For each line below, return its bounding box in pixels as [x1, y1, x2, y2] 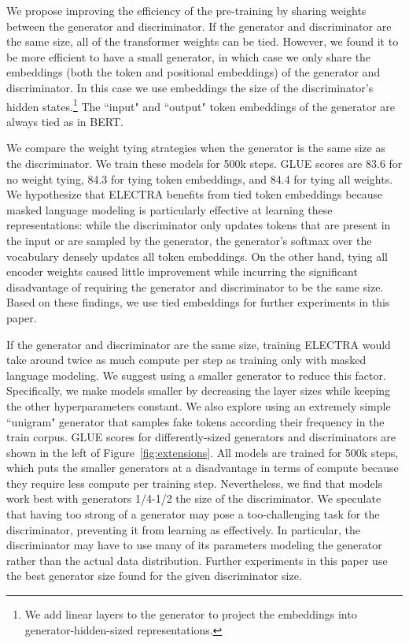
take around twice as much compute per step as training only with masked [6, 351, 367, 368]
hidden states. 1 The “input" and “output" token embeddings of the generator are [6, 95, 395, 114]
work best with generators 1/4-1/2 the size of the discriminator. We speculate [6, 490, 381, 507]
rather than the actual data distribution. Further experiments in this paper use [6, 552, 388, 568]
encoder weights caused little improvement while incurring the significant [6, 263, 358, 280]
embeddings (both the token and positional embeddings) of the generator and [6, 64, 381, 80]
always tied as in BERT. [6, 113, 123, 129]
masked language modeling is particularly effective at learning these [6, 201, 333, 217]
